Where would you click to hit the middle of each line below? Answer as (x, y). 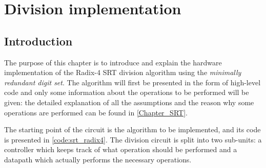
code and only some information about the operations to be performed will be (127, 92)
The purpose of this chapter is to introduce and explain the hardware (113, 62)
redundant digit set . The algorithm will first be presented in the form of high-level (132, 82)
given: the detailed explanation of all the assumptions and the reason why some (129, 102)
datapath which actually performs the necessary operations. (98, 159)
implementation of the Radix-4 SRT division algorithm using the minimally (123, 72)
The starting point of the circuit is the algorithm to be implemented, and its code (132, 129)
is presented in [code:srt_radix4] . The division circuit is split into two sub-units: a (133, 139)
